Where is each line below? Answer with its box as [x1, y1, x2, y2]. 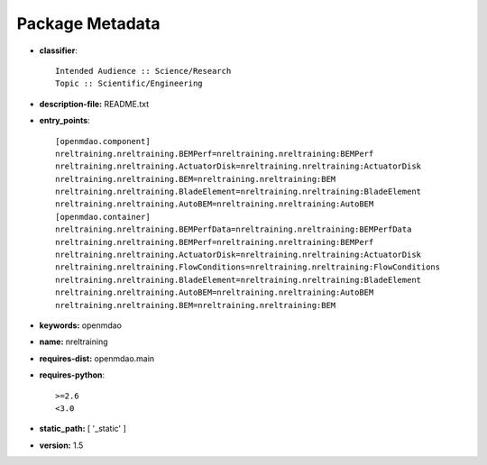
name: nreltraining [39, 336, 108, 347]
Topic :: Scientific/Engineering [55, 78, 203, 89]
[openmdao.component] [55, 136, 151, 146]
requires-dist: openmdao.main [39, 352, 155, 364]
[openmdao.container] [55, 212, 151, 222]
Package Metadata [16, 14, 161, 33]
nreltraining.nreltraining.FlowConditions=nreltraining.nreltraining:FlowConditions [55, 262, 441, 272]
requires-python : [39, 369, 106, 380]
